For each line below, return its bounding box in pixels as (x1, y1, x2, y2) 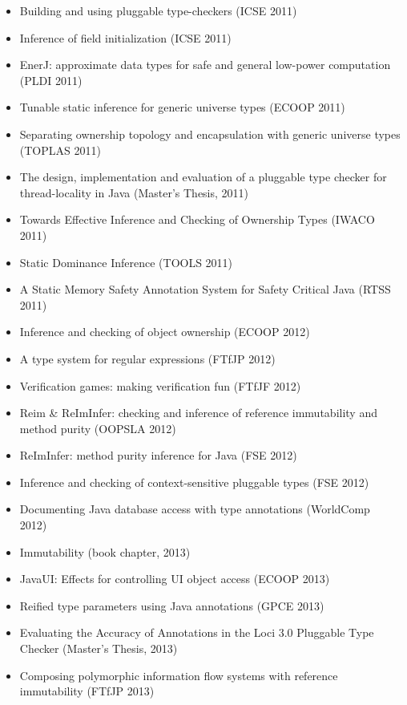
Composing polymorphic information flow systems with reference (19, 667, 338, 683)
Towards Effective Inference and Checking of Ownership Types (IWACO (19, 211, 375, 228)
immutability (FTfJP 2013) (19, 683, 155, 699)
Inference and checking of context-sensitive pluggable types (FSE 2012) (19, 473, 369, 490)
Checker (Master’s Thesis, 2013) (19, 640, 178, 657)
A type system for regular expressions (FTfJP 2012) (19, 350, 276, 367)
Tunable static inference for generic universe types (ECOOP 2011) (19, 99, 345, 115)
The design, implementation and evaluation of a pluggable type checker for (19, 168, 387, 185)
